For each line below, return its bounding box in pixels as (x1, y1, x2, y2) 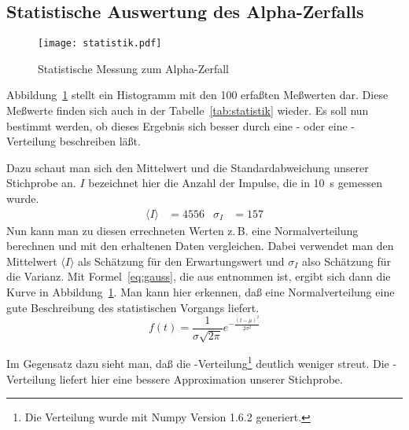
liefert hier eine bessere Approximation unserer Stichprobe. (59, 370, 343, 387)
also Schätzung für (302, 252, 391, 269)
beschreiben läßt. (59, 133, 141, 149)
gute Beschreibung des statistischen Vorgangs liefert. (6, 299, 260, 315)
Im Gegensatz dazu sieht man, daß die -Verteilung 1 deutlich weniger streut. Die (6, 353, 389, 371)
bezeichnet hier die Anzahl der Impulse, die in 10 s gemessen (88, 175, 382, 191)
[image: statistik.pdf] (38, 38, 162, 50)
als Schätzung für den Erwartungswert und (78, 252, 285, 269)
